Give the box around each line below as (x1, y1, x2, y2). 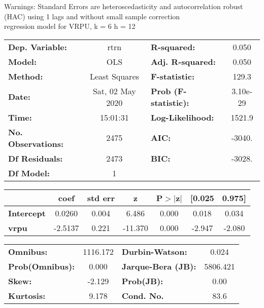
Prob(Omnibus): (8, 260, 75, 272)
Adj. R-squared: (150, 55, 216, 67)
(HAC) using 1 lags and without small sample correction (4, 11, 180, 21)
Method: (8, 70, 43, 82)
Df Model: (8, 167, 50, 179)
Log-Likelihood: (150, 111, 214, 123)
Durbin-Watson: (121, 245, 187, 257)
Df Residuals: (8, 152, 63, 164)
